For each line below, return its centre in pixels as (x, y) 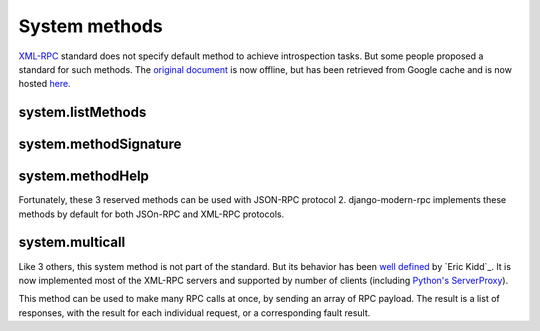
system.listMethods (82, 112)
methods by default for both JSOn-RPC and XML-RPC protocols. (151, 214)
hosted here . (44, 84)
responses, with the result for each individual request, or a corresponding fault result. (194, 312)
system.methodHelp (84, 176)
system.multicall (72, 242)
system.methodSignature (100, 144)
